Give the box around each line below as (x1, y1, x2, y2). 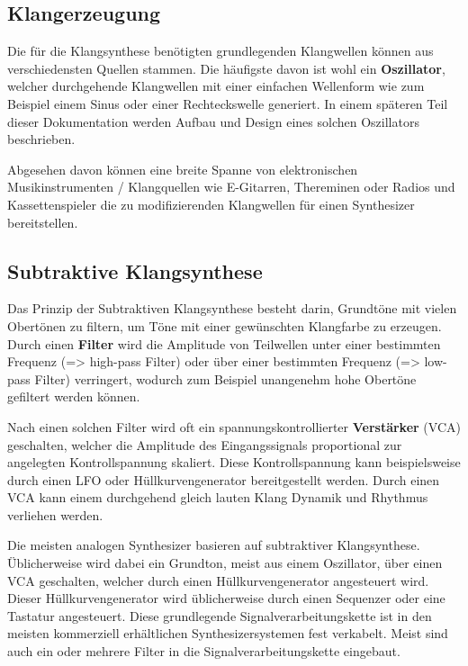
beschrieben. (7, 130, 76, 148)
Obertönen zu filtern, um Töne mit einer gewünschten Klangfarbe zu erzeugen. (7, 316, 442, 335)
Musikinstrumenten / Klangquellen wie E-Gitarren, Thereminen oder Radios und (7, 177, 455, 196)
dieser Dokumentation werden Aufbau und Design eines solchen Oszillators (7, 112, 419, 130)
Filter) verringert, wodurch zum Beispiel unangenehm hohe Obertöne (34, 369, 417, 388)
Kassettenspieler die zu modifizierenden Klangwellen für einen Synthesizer (7, 194, 415, 213)
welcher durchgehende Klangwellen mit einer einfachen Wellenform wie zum (7, 76, 425, 95)
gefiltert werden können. (7, 387, 140, 406)
